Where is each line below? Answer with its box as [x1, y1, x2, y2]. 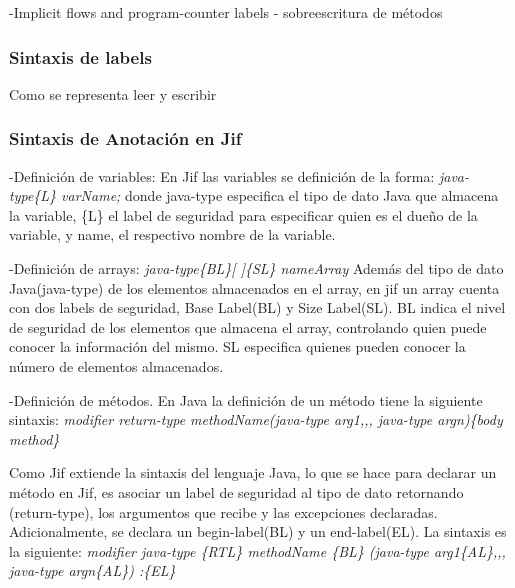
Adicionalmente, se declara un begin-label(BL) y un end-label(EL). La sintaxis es [9, 521, 507, 542]
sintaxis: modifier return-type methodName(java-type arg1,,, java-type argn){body [9, 409, 503, 430]
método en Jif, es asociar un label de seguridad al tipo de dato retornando [9, 481, 464, 502]
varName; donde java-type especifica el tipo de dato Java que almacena [61, 185, 499, 206]
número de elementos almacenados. [9, 355, 224, 376]
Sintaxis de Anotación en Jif [9, 126, 242, 151]
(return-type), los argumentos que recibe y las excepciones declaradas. [9, 501, 438, 522]
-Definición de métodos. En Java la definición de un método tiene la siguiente [9, 389, 483, 410]
